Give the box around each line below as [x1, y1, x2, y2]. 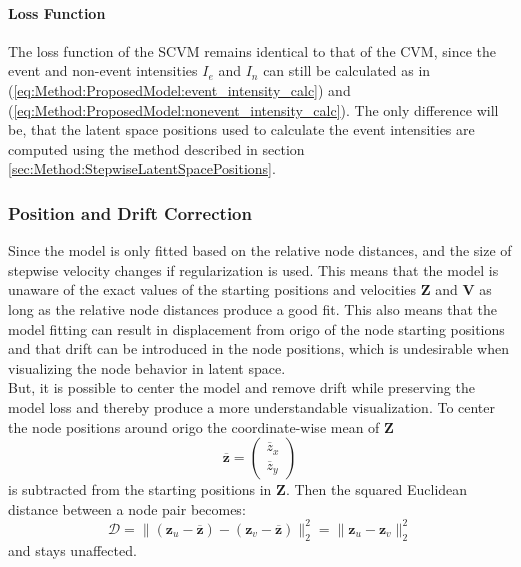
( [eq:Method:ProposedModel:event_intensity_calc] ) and [8, 79, 351, 100]
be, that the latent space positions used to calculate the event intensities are [8, 119, 475, 140]
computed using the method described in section [8, 138, 305, 159]
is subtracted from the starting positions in [8, 479, 272, 500]
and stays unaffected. [8, 539, 137, 560]
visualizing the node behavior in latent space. [8, 357, 286, 378]
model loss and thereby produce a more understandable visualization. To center [8, 396, 496, 417]
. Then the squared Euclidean [285, 479, 468, 500]
